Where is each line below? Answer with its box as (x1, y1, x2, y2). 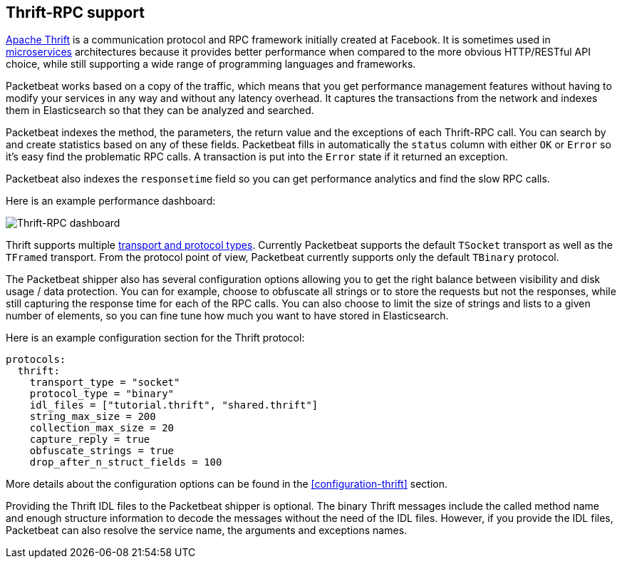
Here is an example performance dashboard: (6, 195, 216, 207)
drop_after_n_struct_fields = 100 (29, 456, 222, 468)
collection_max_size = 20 (29, 422, 175, 434)
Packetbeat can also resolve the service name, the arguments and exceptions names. (6, 524, 408, 537)
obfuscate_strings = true (29, 445, 175, 457)
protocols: (6, 354, 66, 366)
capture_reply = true (29, 434, 150, 446)
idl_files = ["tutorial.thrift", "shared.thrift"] (29, 399, 318, 411)
